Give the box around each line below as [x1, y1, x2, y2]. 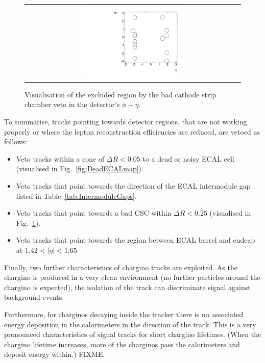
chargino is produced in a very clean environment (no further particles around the [4, 272, 260, 282]
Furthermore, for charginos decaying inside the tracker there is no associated [4, 308, 244, 319]
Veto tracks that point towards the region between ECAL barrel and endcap [16, 235, 255, 245]
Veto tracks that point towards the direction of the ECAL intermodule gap [16, 180, 251, 191]
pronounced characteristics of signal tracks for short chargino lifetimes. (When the [4, 329, 261, 340]
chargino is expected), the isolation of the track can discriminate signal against [4, 281, 251, 292]
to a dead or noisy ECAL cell [142, 153, 234, 164]
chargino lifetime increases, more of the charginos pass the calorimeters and [4, 339, 240, 349]
